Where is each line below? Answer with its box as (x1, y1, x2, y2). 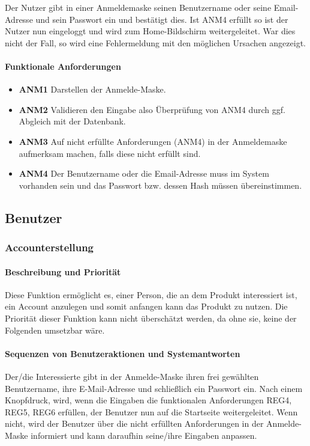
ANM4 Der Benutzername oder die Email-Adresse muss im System (19, 167, 269, 180)
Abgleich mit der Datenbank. (19, 115, 126, 127)
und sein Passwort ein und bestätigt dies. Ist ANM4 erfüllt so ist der (35, 13, 288, 25)
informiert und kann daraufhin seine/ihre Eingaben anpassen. (31, 429, 257, 441)
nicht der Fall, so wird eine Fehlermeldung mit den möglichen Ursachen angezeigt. (5, 36, 306, 49)
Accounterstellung (5, 240, 94, 255)
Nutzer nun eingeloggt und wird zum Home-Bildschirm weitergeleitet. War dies (5, 25, 296, 37)
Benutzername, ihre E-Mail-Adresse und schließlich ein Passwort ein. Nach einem (5, 382, 303, 394)
